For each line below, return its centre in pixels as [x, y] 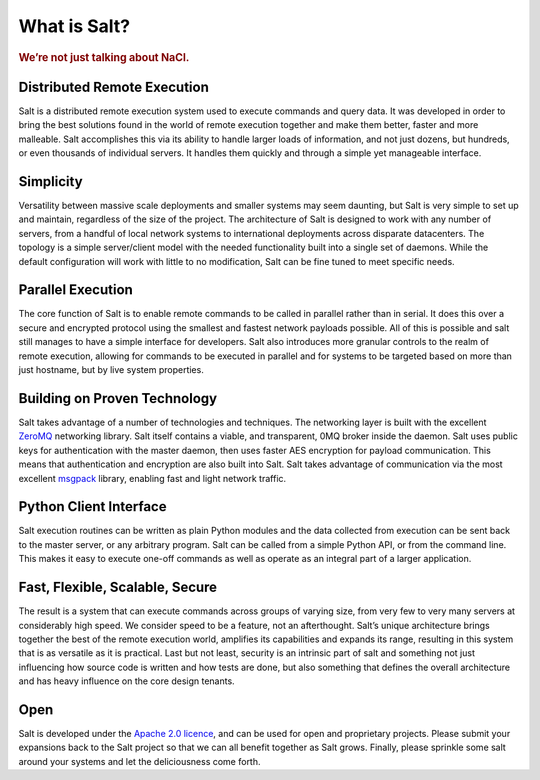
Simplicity [51, 181]
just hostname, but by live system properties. [111, 370]
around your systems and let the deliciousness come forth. [139, 761]
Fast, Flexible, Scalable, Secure [118, 587]
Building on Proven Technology [118, 398]
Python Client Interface [92, 506]
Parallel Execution [76, 290]
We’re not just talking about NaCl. [104, 57]
